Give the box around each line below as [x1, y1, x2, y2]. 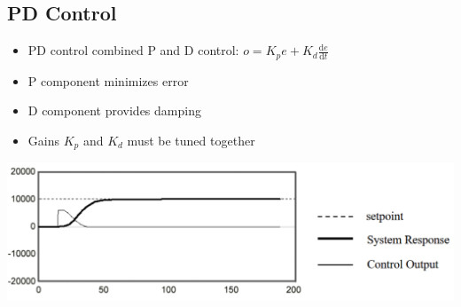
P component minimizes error [27, 71, 189, 90]
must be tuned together [127, 130, 255, 149]
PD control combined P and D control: [27, 41, 239, 59]
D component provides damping [27, 101, 201, 120]
